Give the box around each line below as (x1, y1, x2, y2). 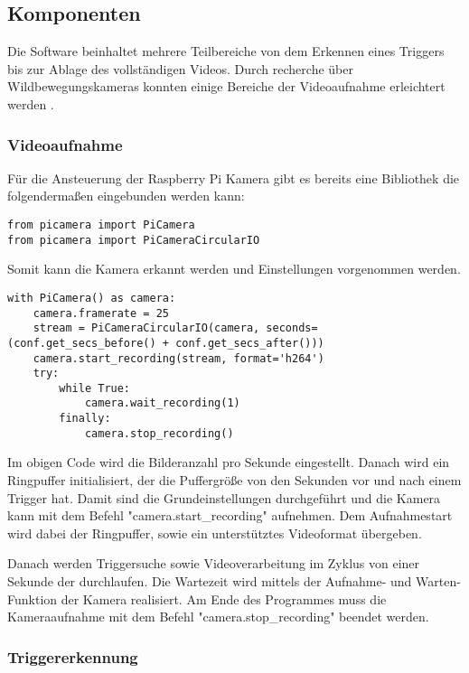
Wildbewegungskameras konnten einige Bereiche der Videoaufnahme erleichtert (7, 77, 446, 96)
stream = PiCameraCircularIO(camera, (33, 322, 260, 335)
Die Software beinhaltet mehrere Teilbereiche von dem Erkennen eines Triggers (7, 42, 445, 61)
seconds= (266, 322, 318, 335)
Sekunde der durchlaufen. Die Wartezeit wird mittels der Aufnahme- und (7, 572, 412, 591)
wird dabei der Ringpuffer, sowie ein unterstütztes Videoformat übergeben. (7, 523, 422, 542)
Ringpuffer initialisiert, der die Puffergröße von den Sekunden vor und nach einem (7, 471, 462, 490)
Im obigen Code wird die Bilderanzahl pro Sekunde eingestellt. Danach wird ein (7, 453, 450, 472)
